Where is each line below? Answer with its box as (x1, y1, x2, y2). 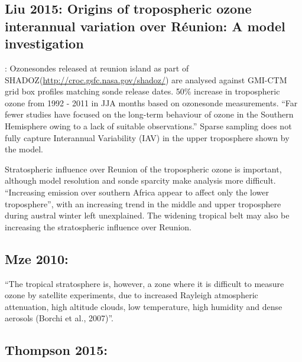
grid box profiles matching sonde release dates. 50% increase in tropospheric (5, 85, 280, 97)
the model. (5, 143, 43, 155)
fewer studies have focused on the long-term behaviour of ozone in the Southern (5, 108, 294, 120)
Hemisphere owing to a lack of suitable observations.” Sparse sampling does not (5, 119, 292, 132)
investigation (5, 34, 84, 53)
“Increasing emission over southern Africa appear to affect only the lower (5, 185, 269, 198)
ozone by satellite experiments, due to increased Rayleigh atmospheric (5, 289, 258, 301)
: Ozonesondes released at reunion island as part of (5, 61, 189, 74)
